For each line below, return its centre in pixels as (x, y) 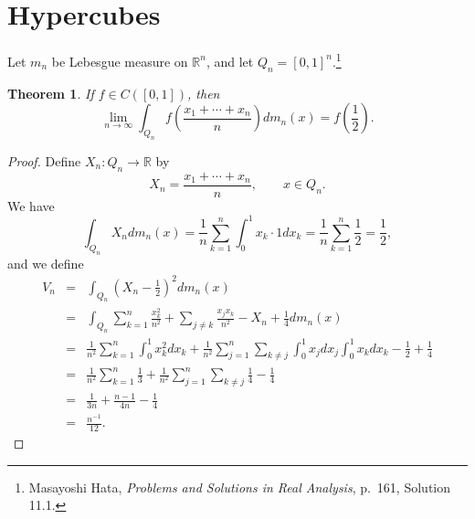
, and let (230, 61)
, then (204, 93)
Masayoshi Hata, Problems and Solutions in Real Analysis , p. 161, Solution (240, 487)
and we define (46, 263)
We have (31, 205)
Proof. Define (44, 160)
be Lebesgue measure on (120, 61)
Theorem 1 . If (51, 93)
